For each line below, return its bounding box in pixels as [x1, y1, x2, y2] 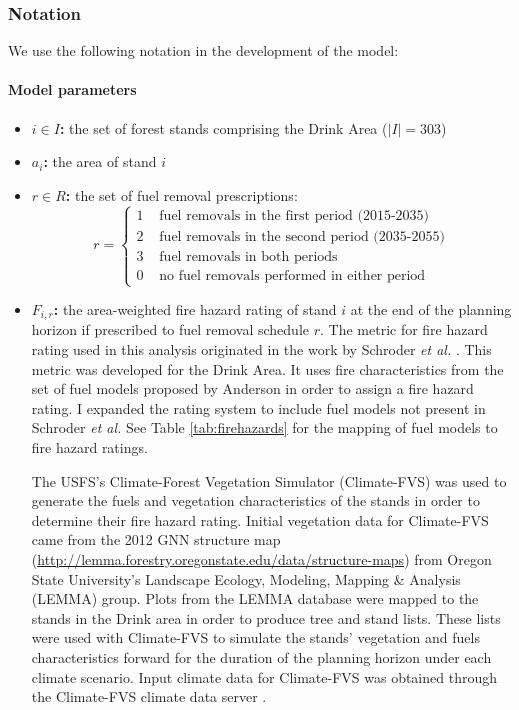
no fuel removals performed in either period [159, 268, 426, 283]
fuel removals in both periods [159, 249, 338, 264]
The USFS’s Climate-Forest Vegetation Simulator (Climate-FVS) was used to [31, 470, 507, 491]
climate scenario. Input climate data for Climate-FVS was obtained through [31, 666, 497, 687]
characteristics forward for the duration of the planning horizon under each [31, 646, 492, 667]
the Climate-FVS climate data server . [31, 686, 267, 707]
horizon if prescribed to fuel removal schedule [31, 319, 309, 340]
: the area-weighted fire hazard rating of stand [53, 299, 337, 320]
